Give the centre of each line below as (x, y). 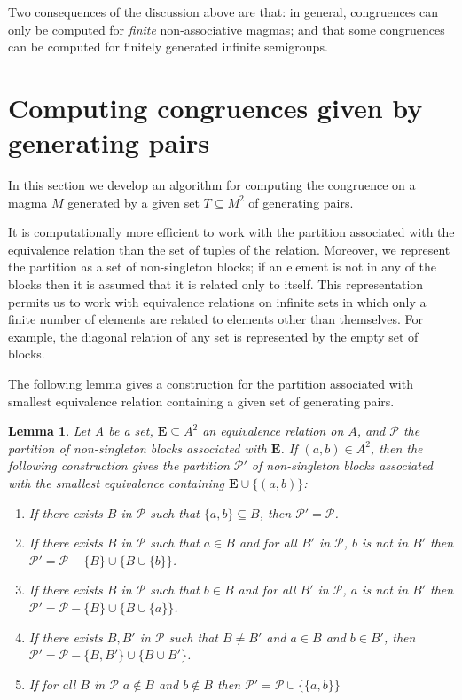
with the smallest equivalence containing (117, 483)
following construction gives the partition (119, 465)
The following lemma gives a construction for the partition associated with (211, 384)
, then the (396, 448)
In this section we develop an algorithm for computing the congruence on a (212, 185)
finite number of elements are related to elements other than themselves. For (216, 319)
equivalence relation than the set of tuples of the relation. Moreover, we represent (229, 249)
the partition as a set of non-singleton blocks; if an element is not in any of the (223, 267)
